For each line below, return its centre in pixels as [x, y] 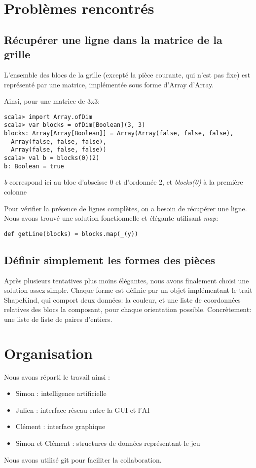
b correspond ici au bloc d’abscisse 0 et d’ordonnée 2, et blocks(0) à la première [124, 182]
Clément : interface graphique [60, 426]
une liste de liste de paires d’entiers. [58, 319]
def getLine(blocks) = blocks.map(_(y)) [71, 234]
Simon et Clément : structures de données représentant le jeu [108, 443]
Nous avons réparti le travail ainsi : [57, 376]
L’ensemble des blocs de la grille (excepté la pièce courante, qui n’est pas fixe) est [127, 74]
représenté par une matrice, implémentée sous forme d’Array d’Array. [109, 84]
